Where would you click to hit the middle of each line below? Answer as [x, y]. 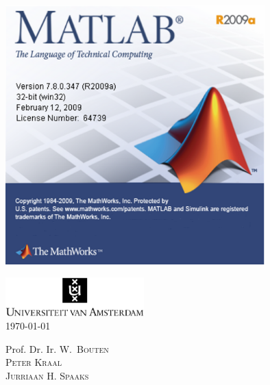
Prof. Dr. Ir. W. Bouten [57, 348]
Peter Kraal [34, 362]
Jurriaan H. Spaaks [47, 375]
